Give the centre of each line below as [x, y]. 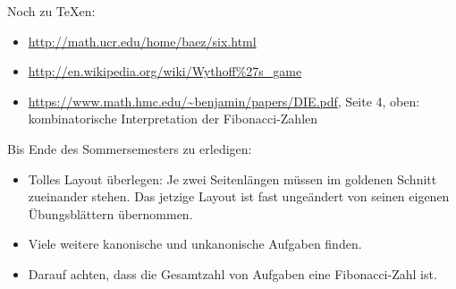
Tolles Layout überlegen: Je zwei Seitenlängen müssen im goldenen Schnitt [232, 178]
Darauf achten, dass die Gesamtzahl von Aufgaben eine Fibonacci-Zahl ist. [232, 273]
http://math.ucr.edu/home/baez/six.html [142, 41]
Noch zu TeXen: [51, 11]
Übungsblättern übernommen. [110, 213]
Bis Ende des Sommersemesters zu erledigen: [130, 148]
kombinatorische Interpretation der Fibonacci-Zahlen [173, 119]
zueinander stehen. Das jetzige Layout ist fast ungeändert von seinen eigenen [239, 196]
